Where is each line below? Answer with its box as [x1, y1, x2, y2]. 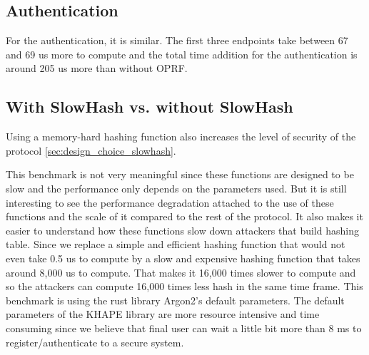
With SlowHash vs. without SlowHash [6, 96, 293, 118]
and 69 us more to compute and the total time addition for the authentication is [6, 46, 358, 61]
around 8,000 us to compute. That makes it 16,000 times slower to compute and [6, 264, 356, 279]
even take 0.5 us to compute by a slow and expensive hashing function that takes [6, 250, 360, 265]
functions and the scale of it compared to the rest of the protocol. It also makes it [6, 209, 363, 224]
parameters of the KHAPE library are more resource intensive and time [6, 307, 320, 321]
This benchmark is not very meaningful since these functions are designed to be [6, 167, 354, 182]
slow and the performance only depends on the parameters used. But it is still [6, 180, 347, 195]
